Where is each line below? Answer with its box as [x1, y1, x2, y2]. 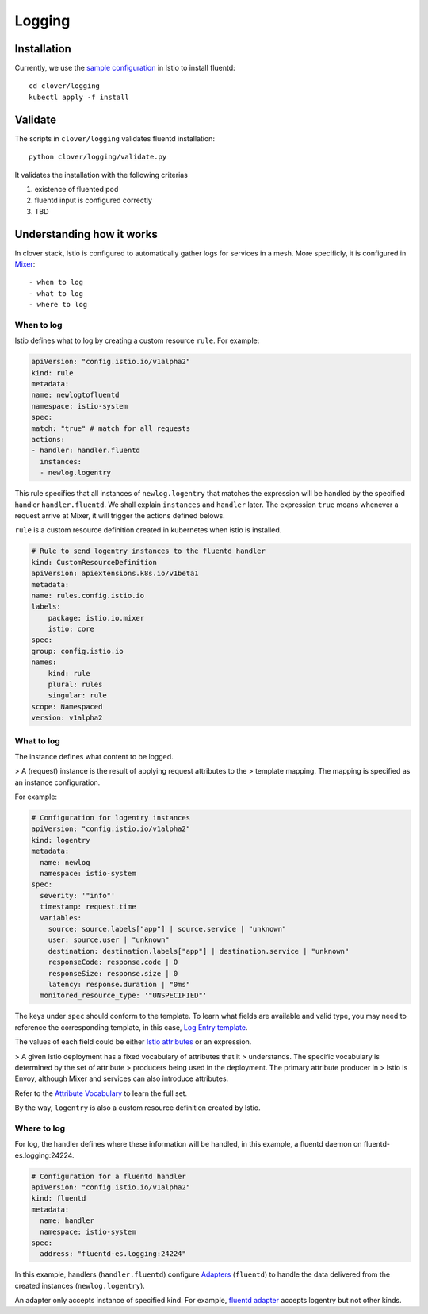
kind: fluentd [31, 1194, 86, 1203]
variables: [40, 913, 82, 922]
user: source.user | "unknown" [48, 936, 170, 944]
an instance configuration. [14, 778, 101, 787]
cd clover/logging [29, 82, 101, 90]
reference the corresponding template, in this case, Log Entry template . [14, 1022, 248, 1032]
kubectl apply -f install [29, 92, 130, 102]
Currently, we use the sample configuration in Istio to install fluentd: [14, 63, 235, 73]
